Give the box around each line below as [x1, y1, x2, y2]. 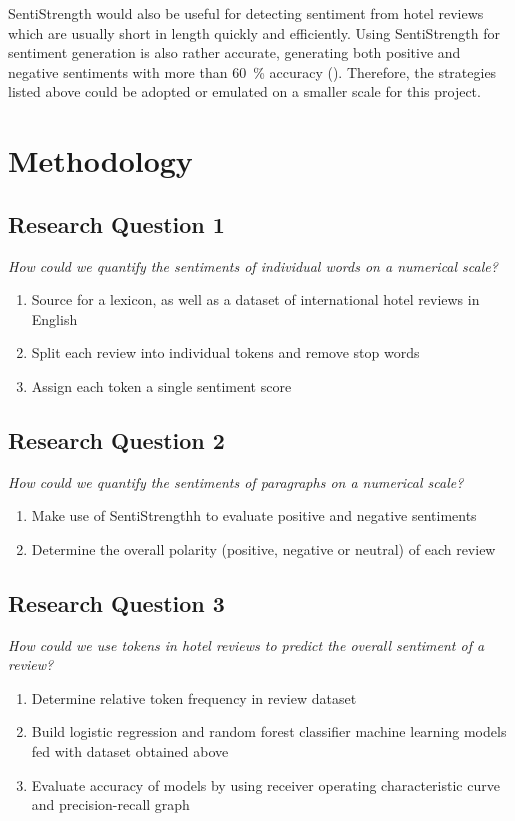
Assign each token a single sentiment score [31, 375, 292, 396]
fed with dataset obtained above [31, 741, 229, 762]
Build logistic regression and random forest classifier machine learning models [31, 721, 507, 742]
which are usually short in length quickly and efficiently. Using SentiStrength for [8, 22, 500, 43]
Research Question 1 [8, 208, 225, 239]
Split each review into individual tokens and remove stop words [31, 342, 420, 363]
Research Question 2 [8, 424, 225, 455]
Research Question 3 [8, 587, 225, 618]
